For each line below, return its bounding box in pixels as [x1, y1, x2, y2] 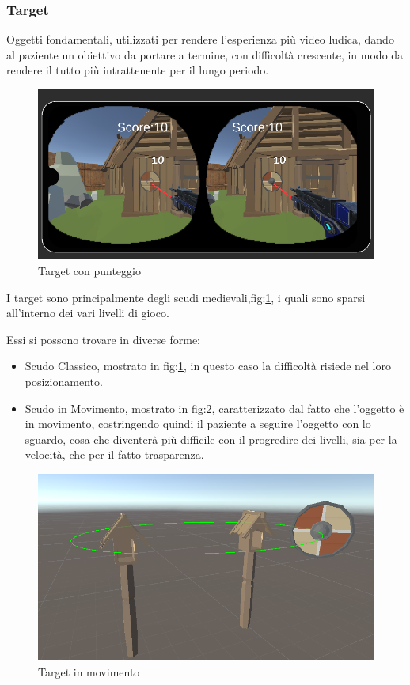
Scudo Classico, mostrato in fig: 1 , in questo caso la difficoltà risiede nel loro [25, 358, 391, 374]
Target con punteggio [38, 263, 141, 279]
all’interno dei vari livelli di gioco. [6, 305, 169, 321]
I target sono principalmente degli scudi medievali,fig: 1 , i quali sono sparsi [6, 289, 366, 305]
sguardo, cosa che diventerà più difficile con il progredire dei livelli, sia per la [25, 430, 397, 447]
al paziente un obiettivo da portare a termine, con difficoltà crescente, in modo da [6, 46, 404, 62]
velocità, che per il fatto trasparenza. [25, 446, 204, 463]
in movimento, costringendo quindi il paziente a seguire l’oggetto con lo [25, 415, 371, 432]
